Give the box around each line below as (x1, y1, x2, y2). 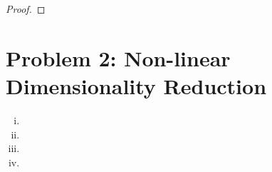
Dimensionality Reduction (6, 71, 267, 100)
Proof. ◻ (6, 1, 46, 16)
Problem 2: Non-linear (6, 43, 231, 72)
